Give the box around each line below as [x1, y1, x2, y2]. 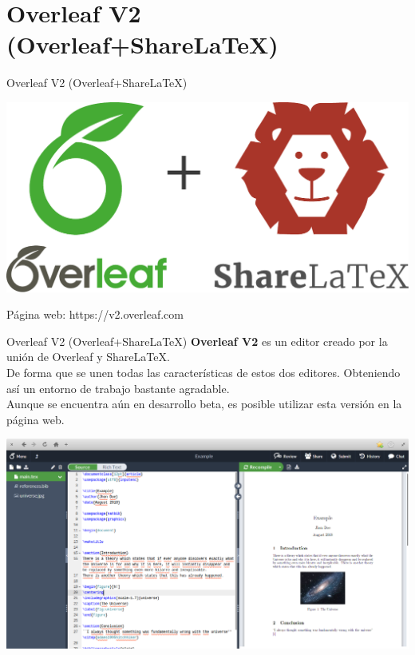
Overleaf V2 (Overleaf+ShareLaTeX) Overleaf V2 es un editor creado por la [6, 332, 388, 349]
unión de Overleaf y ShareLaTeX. [6, 348, 170, 365]
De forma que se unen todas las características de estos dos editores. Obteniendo [6, 364, 401, 380]
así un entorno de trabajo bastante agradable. [6, 379, 230, 396]
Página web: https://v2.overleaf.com [6, 306, 184, 323]
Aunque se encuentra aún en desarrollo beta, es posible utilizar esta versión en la [6, 395, 402, 412]
